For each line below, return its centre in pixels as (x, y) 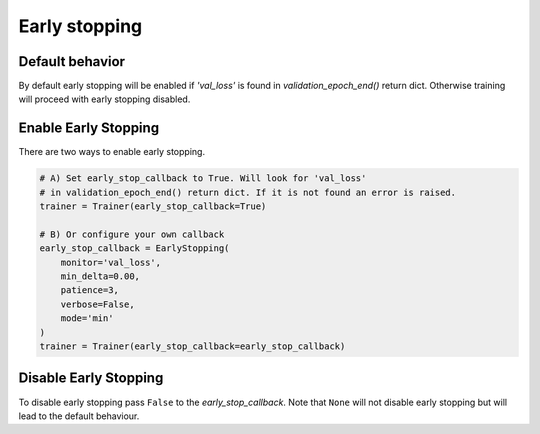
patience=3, (90, 290)
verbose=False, (97, 304)
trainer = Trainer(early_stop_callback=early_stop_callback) (192, 346)
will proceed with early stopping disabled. (104, 99)
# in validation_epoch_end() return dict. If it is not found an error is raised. (248, 192)
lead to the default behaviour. (79, 416)
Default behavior (71, 61)
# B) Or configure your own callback (132, 234)
